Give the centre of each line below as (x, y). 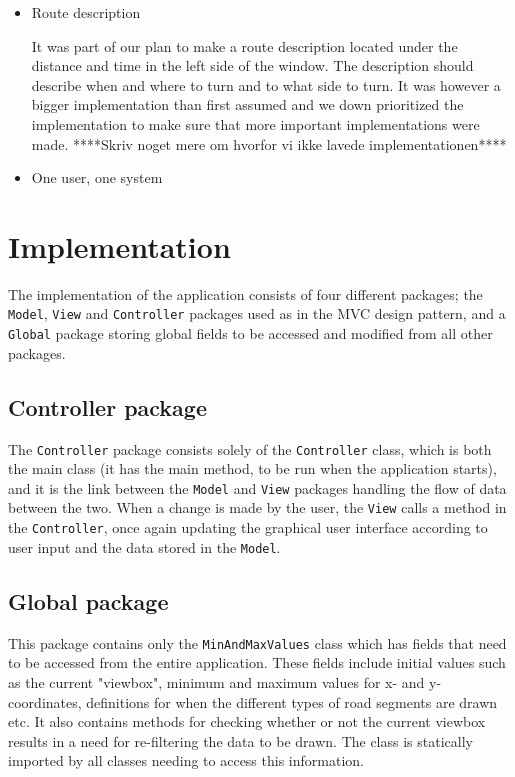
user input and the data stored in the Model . (144, 546)
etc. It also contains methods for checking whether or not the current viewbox (247, 721)
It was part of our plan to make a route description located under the (244, 45)
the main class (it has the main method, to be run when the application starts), (252, 468)
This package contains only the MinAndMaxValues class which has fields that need (257, 642)
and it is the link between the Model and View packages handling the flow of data (257, 487)
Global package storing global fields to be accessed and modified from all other (250, 333)
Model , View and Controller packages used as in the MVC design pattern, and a (257, 313)
